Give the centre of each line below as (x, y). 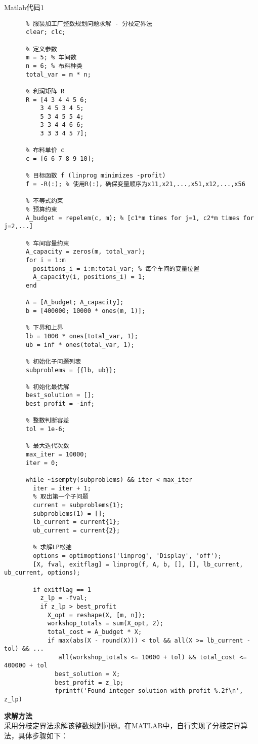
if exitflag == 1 (62, 590)
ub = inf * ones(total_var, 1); (80, 345)
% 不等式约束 (44, 201)
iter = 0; (42, 463)
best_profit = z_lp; (89, 682)
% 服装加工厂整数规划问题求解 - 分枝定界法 (89, 24)
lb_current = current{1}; (77, 522)
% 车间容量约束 (47, 243)
